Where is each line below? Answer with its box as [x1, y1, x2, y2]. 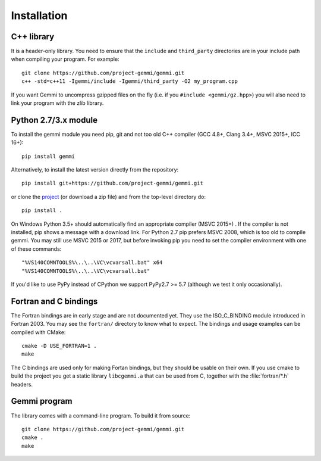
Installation [11, 9, 68, 22]
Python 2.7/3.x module [11, 115, 98, 125]
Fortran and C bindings [11, 296, 98, 306]
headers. [11, 381, 33, 388]
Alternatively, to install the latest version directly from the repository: [11, 166, 179, 173]
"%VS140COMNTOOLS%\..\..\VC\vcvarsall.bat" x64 [21, 259, 163, 266]
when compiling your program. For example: [11, 55, 119, 63]
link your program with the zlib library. [11, 99, 104, 107]
